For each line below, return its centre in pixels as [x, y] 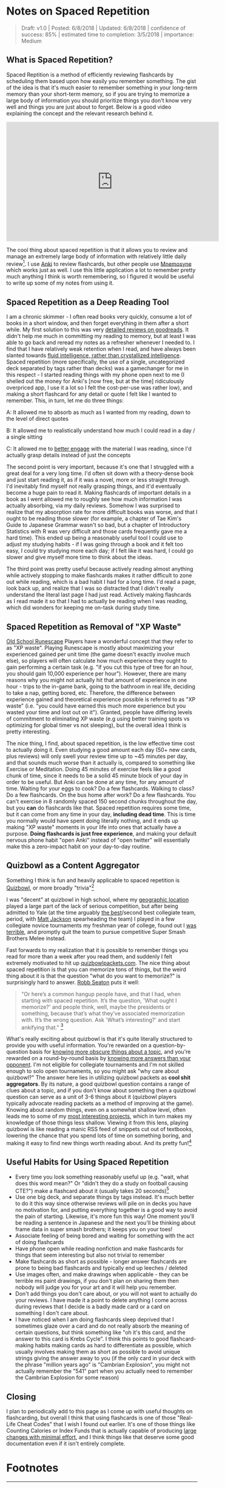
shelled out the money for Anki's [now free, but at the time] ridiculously [95, 381]
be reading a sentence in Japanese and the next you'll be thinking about [105, 1223]
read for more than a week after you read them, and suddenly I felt [89, 956]
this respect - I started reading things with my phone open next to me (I [96, 375]
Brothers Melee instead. [36, 938]
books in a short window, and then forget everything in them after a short [98, 323]
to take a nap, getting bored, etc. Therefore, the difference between [91, 693]
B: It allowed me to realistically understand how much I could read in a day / [101, 431]
